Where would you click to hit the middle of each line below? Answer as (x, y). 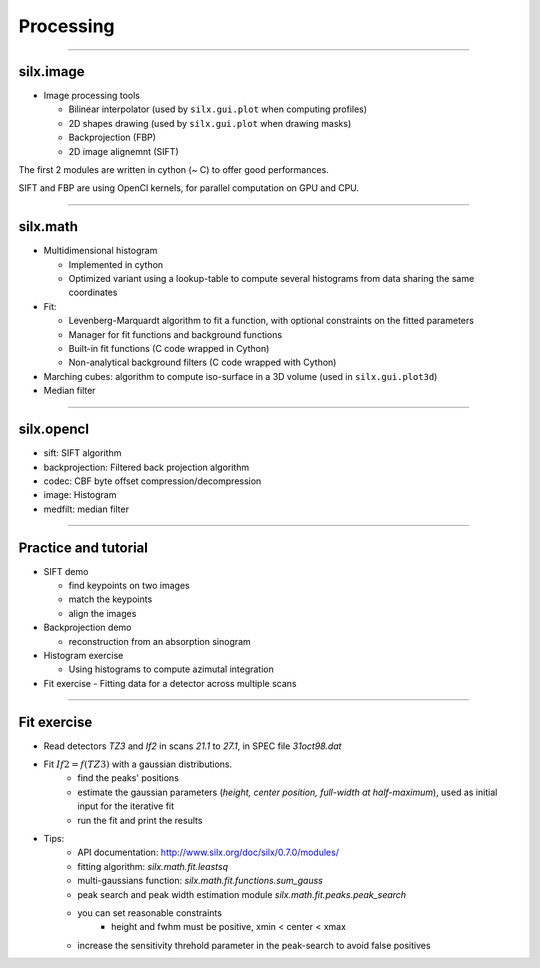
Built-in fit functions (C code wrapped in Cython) (169, 349)
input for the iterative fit (126, 806)
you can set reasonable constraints (149, 912)
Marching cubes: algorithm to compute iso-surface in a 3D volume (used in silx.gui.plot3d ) (240, 376)
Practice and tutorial (83, 547)
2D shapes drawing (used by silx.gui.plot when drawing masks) (210, 123)
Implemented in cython (116, 264)
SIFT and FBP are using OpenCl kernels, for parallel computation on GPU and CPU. (189, 188)
